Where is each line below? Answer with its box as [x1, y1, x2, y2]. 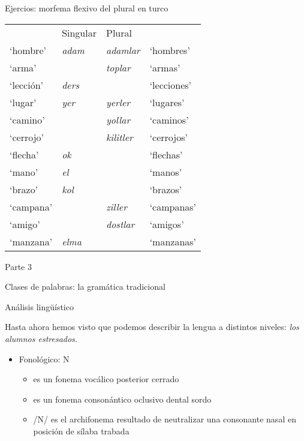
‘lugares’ [149, 95, 185, 109]
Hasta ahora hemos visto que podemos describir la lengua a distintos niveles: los [5, 320, 299, 333]
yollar [106, 112, 131, 127]
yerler [106, 95, 131, 109]
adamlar [106, 43, 140, 57]
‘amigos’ [149, 217, 184, 231]
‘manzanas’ [149, 234, 197, 248]
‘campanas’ [149, 199, 197, 214]
